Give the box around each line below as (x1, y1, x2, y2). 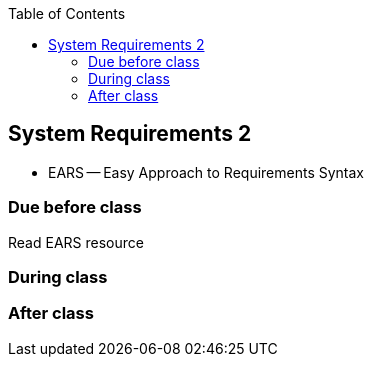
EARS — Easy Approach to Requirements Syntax (48, 163, 364, 181)
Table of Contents (8, 5, 126, 22)
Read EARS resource (8, 233, 144, 251)
